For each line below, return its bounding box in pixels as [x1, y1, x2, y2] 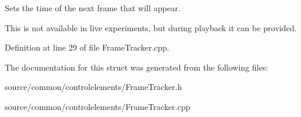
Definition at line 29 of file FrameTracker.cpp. [5, 41, 169, 54]
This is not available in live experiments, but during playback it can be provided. [5, 21, 297, 34]
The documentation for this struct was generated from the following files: [5, 61, 269, 73]
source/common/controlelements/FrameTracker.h [5, 81, 182, 93]
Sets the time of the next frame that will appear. [5, 2, 180, 14]
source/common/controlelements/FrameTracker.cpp [5, 100, 190, 112]
